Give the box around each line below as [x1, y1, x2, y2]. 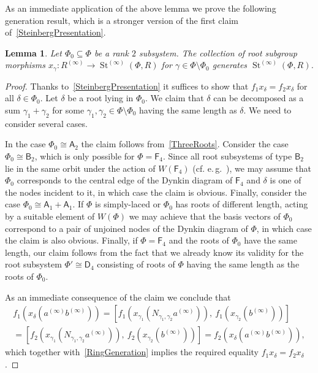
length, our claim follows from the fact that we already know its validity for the [5, 245, 304, 258]
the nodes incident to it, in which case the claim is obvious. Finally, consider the [5, 185, 307, 198]
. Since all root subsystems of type [162, 150, 292, 162]
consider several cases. [5, 117, 88, 129]
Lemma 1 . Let [5, 46, 62, 59]
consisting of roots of [97, 258, 175, 271]
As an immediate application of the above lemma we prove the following [5, 2, 276, 14]
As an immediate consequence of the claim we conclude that [5, 290, 231, 303]
